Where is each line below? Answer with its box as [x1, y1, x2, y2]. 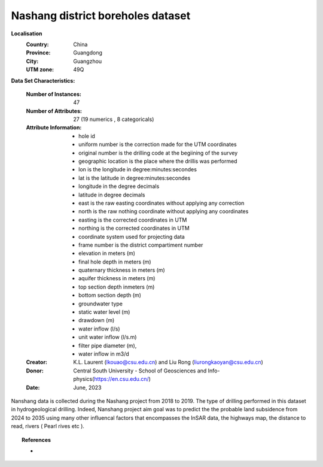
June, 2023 [73, 384, 102, 391]
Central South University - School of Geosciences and [73, 367, 207, 374]
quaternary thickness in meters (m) [78, 266, 166, 274]
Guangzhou [73, 57, 102, 65]
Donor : [26, 367, 44, 374]
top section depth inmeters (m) [78, 283, 155, 290]
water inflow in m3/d [78, 350, 130, 357]
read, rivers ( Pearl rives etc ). [11, 423, 85, 430]
